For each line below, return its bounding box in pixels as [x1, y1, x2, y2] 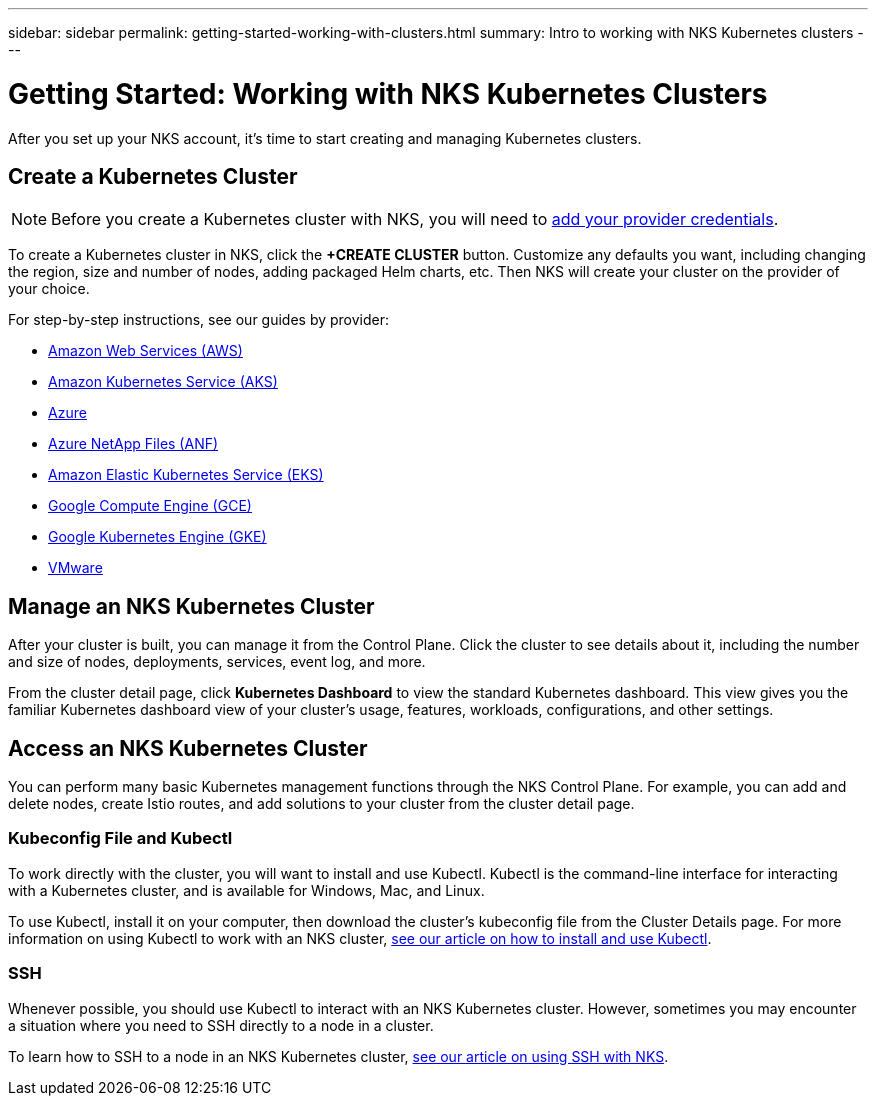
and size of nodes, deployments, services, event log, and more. [8, 653, 426, 671]
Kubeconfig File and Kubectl [8, 828, 233, 849]
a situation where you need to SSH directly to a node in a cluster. [8, 1016, 434, 1034]
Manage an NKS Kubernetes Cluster [8, 593, 375, 619]
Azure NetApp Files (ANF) [48, 435, 219, 453]
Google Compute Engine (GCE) [48, 497, 252, 515]
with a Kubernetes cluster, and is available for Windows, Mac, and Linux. [8, 881, 485, 899]
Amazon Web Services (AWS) [48, 342, 243, 360]
